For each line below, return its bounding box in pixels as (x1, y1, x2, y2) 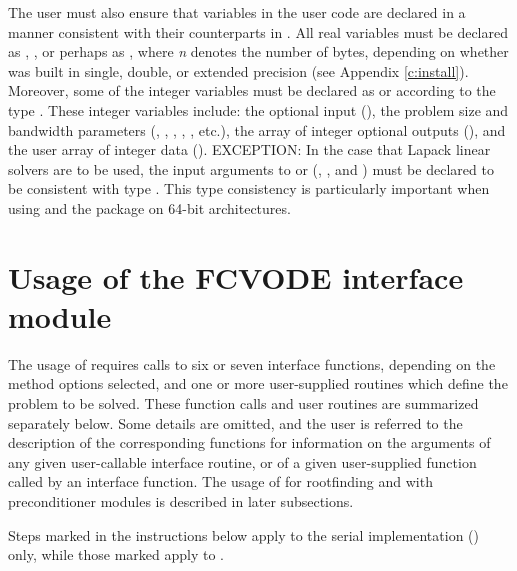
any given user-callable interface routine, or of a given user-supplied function (8, 451, 477, 472)
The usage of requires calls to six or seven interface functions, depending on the (8, 353, 496, 374)
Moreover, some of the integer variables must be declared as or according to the (8, 80, 496, 101)
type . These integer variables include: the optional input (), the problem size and (8, 99, 509, 120)
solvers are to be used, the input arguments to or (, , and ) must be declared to (8, 158, 494, 179)
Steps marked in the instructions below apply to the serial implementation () (8, 524, 479, 545)
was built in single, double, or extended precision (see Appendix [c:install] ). (8, 60, 469, 81)
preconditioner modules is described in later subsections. (8, 491, 354, 511)
